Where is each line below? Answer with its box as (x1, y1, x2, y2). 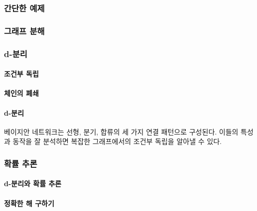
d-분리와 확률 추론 (4, 178, 62, 189)
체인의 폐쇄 (4, 88, 39, 98)
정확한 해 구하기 (4, 198, 54, 208)
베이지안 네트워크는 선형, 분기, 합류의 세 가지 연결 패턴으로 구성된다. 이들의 (4, 126, 239, 137)
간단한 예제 (4, 1, 45, 14)
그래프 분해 (4, 24, 45, 37)
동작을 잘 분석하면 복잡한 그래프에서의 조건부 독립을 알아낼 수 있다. (12, 136, 222, 146)
